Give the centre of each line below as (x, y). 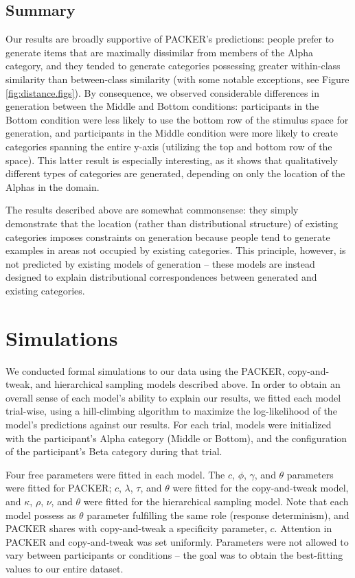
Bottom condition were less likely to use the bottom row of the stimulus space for (177, 119)
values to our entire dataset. (65, 568)
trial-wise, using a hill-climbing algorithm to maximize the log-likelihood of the (171, 411)
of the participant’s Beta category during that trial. (114, 451)
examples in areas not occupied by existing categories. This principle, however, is (176, 250)
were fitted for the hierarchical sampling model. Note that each (216, 501)
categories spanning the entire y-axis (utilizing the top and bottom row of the (169, 146)
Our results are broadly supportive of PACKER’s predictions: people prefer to (170, 39)
